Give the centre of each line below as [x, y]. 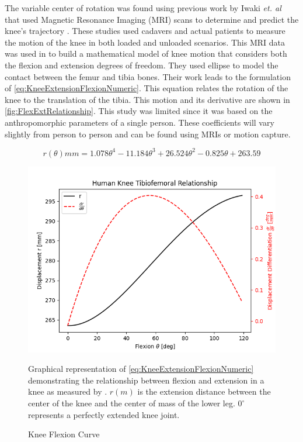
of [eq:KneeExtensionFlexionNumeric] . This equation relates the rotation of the [147, 88]
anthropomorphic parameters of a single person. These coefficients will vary [140, 122]
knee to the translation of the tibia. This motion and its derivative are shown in [147, 99]
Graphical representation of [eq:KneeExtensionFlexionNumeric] [141, 369]
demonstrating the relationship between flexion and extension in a [146, 380]
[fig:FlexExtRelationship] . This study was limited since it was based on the [139, 111]
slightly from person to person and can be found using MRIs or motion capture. [148, 134]
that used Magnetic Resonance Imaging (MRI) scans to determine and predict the [152, 19]
